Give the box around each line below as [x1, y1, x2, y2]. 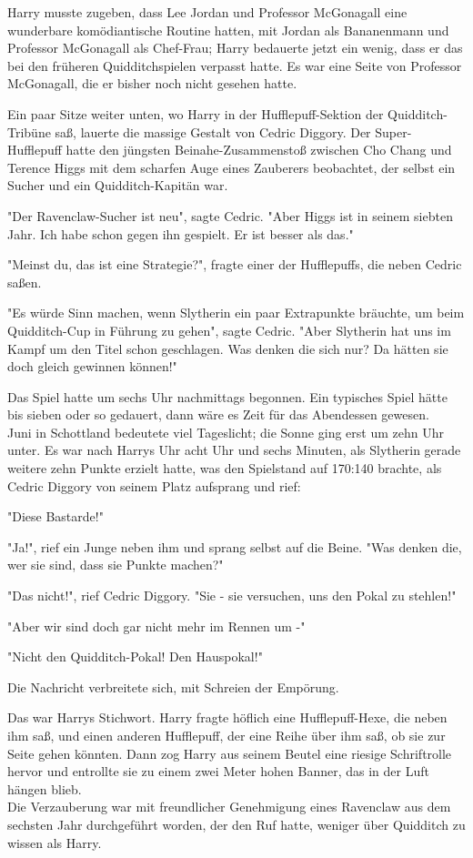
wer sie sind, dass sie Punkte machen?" [7, 555, 224, 574]
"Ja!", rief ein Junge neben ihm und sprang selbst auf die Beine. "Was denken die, [7, 537, 462, 556]
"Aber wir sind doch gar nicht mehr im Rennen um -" [7, 616, 306, 635]
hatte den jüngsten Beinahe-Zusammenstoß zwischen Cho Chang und [65, 140, 452, 159]
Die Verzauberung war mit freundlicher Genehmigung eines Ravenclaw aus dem [7, 797, 451, 816]
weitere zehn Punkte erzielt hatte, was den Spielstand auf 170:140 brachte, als [7, 459, 442, 478]
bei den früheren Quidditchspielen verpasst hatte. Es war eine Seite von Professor [7, 56, 462, 75]
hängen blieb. [7, 779, 82, 798]
